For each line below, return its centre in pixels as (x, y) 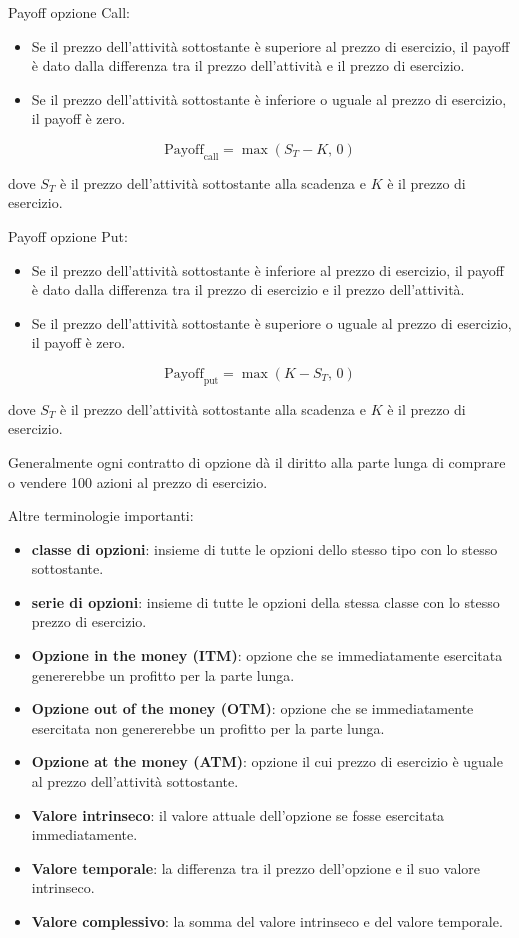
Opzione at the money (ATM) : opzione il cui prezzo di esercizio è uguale (267, 761)
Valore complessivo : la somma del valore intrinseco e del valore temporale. (267, 921)
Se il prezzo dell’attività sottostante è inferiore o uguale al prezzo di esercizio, (269, 98)
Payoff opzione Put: (68, 235)
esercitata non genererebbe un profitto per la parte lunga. (208, 727)
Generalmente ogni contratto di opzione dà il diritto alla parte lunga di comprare (257, 461)
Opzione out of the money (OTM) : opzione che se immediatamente (252, 708)
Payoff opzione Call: (69, 12)
